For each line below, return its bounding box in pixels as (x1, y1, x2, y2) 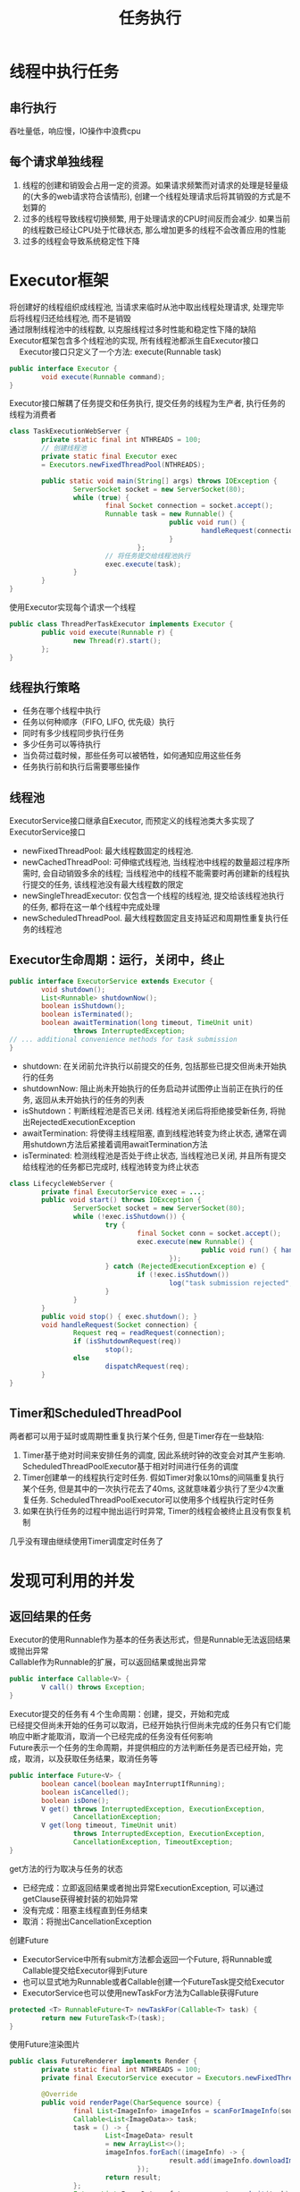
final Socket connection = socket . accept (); (104, 502, 274, 511)
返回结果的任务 (9, 1609, 92, 1624)
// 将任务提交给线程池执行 (104, 551, 191, 560)
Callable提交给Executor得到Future (21, 1965, 148, 1976)
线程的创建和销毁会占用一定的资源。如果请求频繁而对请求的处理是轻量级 (21, 180, 288, 190)
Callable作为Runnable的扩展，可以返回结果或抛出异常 (9, 1656, 207, 1668)
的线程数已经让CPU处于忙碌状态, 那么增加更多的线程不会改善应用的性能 (21, 224, 287, 235)
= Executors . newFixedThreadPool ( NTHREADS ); (41, 460, 205, 470)
